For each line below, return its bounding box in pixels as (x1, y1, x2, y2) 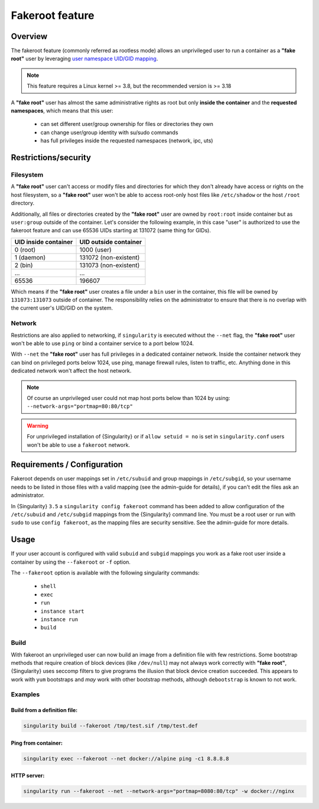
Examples (11, 690, 40, 698)
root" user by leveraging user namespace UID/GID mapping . (11, 55, 158, 62)
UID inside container (14, 238, 73, 246)
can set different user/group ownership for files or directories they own (40, 121, 214, 128)
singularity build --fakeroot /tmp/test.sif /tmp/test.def (23, 723, 198, 729)
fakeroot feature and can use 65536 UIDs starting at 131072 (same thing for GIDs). (11, 227, 211, 234)
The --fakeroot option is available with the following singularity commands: (11, 569, 200, 576)
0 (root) (14, 245, 36, 254)
